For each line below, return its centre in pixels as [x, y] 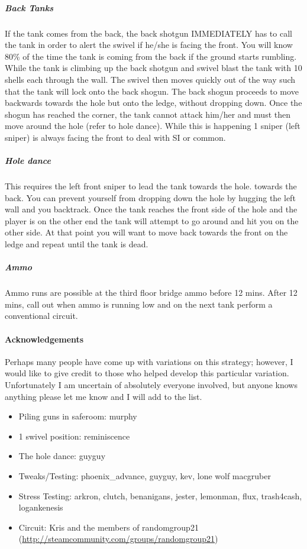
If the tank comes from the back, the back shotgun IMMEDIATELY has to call [148, 33]
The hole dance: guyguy [62, 456]
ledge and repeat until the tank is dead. [77, 244]
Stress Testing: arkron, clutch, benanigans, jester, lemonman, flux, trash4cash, [160, 495]
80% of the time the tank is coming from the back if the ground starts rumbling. [151, 56]
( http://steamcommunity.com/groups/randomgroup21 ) [118, 539]
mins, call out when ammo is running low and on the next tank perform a [139, 304]
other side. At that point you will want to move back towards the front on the [146, 232]
